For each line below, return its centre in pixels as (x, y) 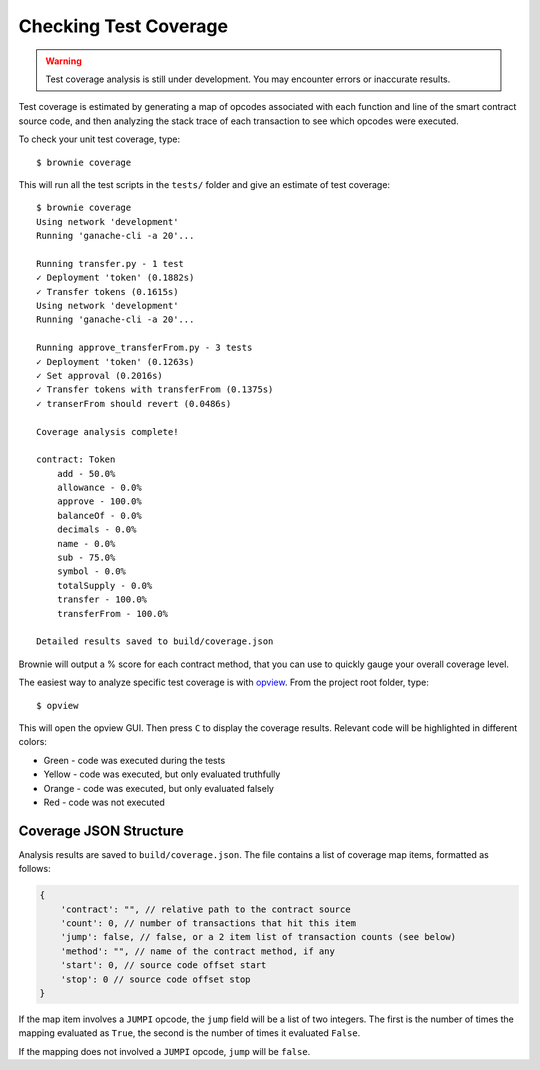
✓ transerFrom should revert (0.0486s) (134, 403)
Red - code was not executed (104, 802)
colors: (32, 742)
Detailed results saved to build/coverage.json (155, 641)
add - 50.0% (86, 473)
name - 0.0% (86, 543)
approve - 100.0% (99, 501)
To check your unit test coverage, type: (99, 139)
